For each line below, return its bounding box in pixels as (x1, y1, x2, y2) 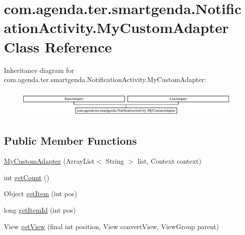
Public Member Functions (4, 133, 137, 148)
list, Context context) (137, 156, 201, 166)
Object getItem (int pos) (4, 188, 77, 199)
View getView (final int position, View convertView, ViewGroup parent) (4, 221, 219, 231)
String (106, 156, 124, 166)
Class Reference (4, 36, 112, 56)
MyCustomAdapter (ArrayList (4, 156, 95, 166)
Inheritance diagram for (4, 65, 74, 75)
